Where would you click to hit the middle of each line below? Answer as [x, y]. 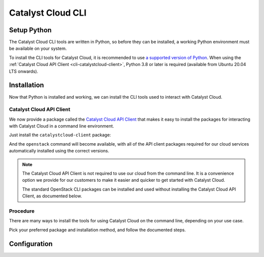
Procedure [22, 211]
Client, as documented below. [52, 196]
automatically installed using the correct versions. [59, 151]
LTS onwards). [24, 71]
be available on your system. [38, 48]
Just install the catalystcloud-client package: [60, 135]
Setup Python [30, 30]
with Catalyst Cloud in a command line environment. [62, 126]
